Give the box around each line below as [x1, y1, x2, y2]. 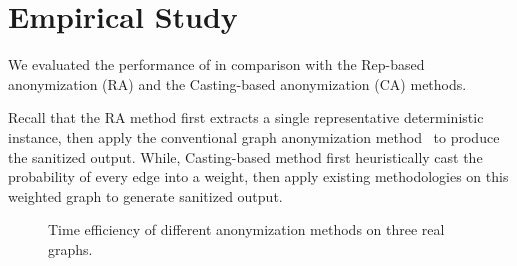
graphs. [48, 238, 93, 259]
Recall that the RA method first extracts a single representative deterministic [8, 107, 484, 128]
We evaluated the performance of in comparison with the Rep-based [8, 54, 425, 75]
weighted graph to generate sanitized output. [8, 185, 283, 206]
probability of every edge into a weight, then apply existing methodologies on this [8, 166, 509, 187]
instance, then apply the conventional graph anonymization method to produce [8, 126, 500, 147]
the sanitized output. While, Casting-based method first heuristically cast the [8, 146, 483, 167]
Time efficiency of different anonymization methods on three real [48, 219, 445, 240]
